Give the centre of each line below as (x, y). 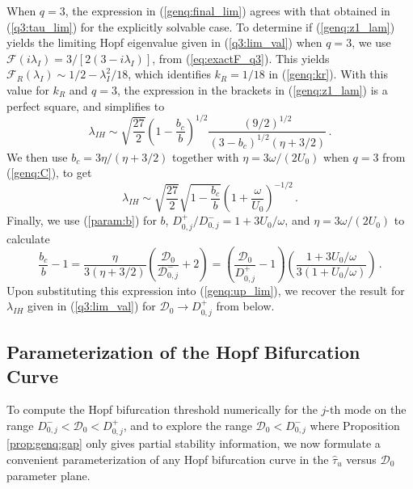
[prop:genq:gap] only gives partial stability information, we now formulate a (194, 443)
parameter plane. (48, 475)
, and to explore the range (188, 425)
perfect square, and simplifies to (86, 105)
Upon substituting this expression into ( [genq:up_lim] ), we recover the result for (206, 290)
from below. (245, 306)
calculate (28, 238)
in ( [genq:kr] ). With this (328, 74)
